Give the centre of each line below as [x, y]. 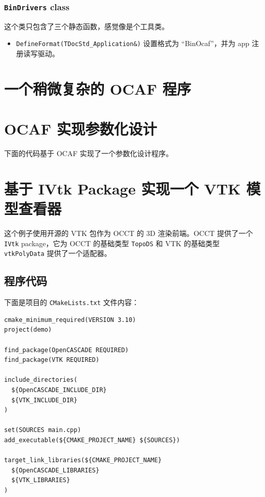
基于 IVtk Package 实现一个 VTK [123, 188]
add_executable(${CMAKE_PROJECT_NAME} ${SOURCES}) [92, 440]
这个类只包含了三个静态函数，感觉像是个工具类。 [86, 26]
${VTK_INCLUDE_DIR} [45, 400]
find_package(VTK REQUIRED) [52, 360]
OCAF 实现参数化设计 [81, 129]
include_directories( [41, 380]
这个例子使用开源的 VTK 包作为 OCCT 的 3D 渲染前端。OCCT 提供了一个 [129, 233]
